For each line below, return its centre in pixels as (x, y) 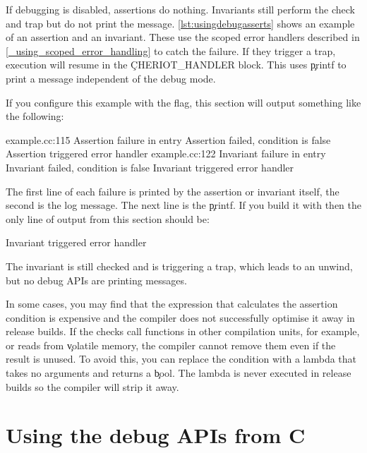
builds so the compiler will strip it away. (92, 386)
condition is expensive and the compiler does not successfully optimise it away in (180, 317)
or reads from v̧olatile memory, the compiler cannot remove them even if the (171, 345)
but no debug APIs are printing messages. (96, 280)
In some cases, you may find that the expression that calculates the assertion (172, 304)
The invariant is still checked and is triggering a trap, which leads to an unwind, (179, 266)
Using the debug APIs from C (156, 435)
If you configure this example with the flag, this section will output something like (183, 102)
